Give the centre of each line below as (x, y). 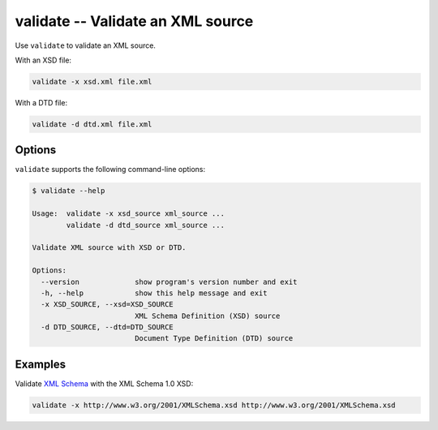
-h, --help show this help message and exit (154, 293)
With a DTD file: (41, 102)
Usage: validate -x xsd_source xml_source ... (128, 214)
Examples (41, 364)
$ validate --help (69, 191)
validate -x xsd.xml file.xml (92, 82)
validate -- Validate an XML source (134, 21)
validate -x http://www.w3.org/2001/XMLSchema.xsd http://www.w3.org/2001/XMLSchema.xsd (214, 405)
